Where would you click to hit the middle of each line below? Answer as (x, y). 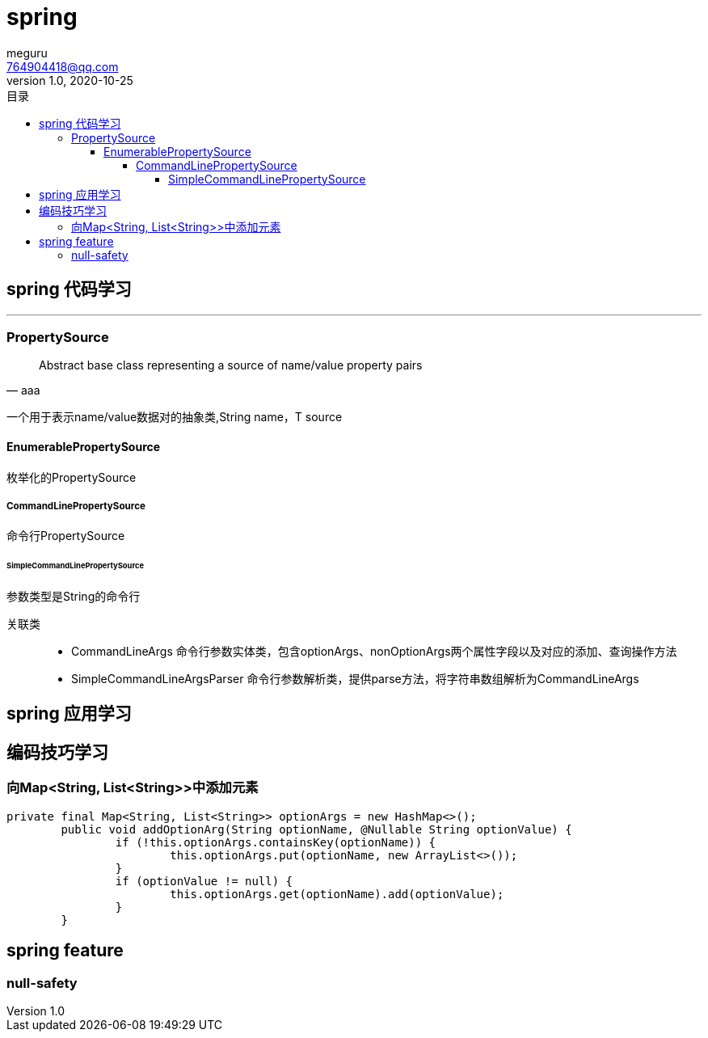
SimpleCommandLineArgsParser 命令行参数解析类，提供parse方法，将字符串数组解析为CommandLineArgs (355, 679)
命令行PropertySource (66, 536)
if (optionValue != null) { (204, 881)
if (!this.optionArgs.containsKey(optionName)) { (276, 842)
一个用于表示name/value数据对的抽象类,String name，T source (175, 417)
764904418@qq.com (63, 66)
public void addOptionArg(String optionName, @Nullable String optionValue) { (316, 829)
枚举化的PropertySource (72, 477)
